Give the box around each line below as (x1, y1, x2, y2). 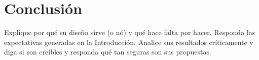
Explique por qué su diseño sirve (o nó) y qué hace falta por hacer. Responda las (4, 27, 255, 37)
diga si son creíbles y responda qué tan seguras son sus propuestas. (4, 46, 211, 57)
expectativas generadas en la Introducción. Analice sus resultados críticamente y (4, 36, 253, 47)
